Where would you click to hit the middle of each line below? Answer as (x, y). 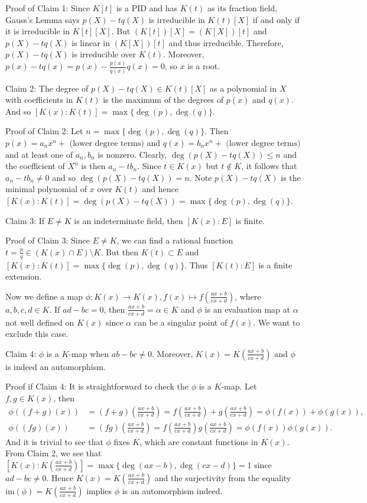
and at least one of (39, 154)
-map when (89, 353)
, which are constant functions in (199, 441)
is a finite (275, 265)
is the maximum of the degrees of (163, 100)
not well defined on (40, 322)
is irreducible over (104, 54)
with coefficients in (39, 100)
